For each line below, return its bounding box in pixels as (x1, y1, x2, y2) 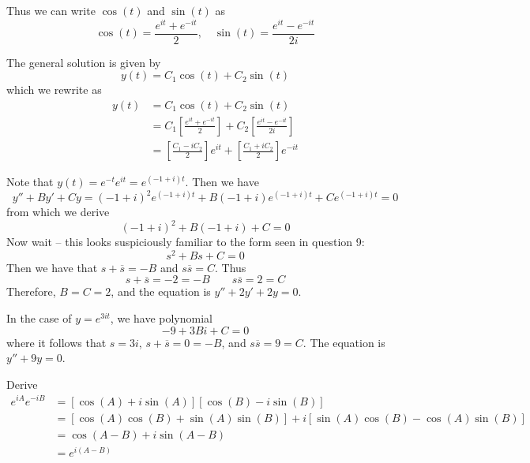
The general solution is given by (6, 54, 161, 70)
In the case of (6, 310, 72, 327)
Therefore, (6, 283, 56, 300)
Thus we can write (6, 2, 96, 18)
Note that (6, 174, 54, 190)
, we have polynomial (110, 310, 212, 327)
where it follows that (6, 334, 107, 350)
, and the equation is (111, 283, 211, 300)
